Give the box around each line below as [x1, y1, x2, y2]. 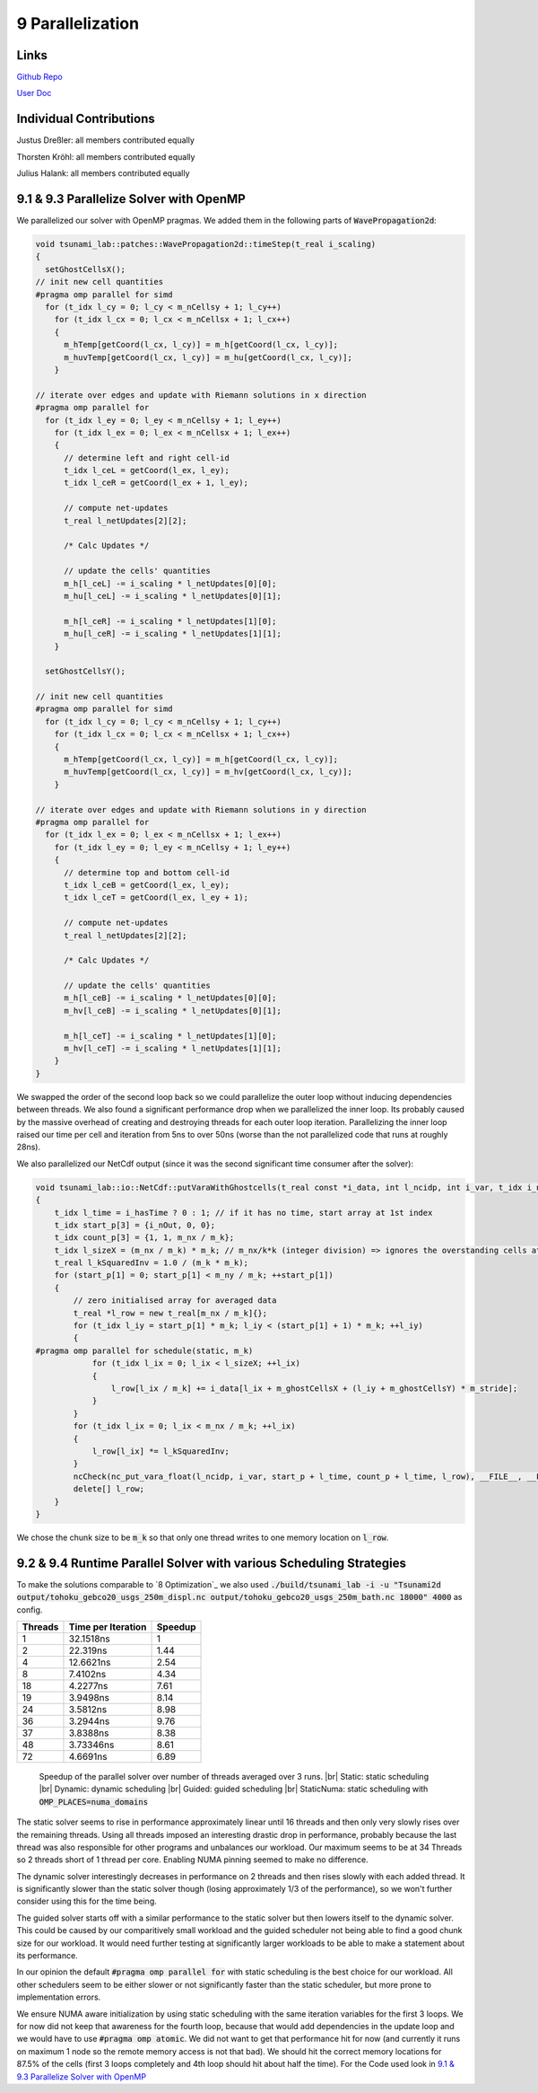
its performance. [16, 1950, 78, 1961]
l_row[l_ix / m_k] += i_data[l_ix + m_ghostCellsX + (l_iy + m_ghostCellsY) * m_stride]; [110, 1383, 518, 1394]
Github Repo [16, 72, 63, 83]
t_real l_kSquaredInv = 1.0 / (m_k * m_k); [54, 1258, 248, 1268]
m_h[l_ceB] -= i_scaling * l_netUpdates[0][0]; [64, 993, 277, 1003]
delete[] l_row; [73, 1484, 145, 1494]
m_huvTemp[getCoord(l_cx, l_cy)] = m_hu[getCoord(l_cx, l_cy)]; [64, 352, 353, 363]
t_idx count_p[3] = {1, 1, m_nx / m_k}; [54, 1233, 235, 1243]
